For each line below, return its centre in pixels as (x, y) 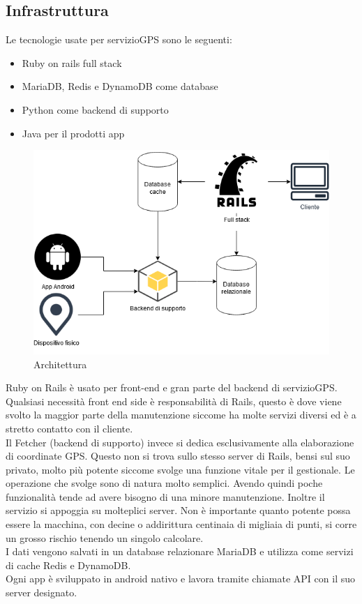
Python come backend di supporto (95, 109)
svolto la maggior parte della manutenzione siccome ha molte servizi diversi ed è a (181, 415)
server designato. (42, 592)
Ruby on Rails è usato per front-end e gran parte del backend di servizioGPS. (172, 387)
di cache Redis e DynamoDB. (68, 565)
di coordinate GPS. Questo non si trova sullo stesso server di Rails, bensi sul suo (178, 456)
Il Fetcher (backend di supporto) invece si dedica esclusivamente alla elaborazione (180, 442)
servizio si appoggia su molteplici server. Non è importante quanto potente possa (178, 510)
